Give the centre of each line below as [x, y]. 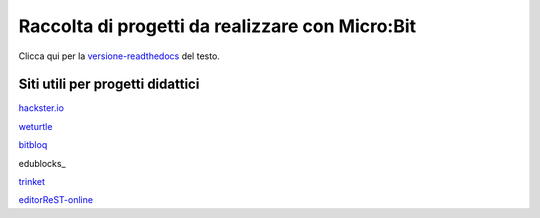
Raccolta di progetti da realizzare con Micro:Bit [217, 26]
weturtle [35, 126]
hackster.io [41, 108]
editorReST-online [56, 200]
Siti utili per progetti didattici [109, 84]
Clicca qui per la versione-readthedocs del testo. [119, 56]
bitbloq [33, 145]
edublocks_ [42, 163]
